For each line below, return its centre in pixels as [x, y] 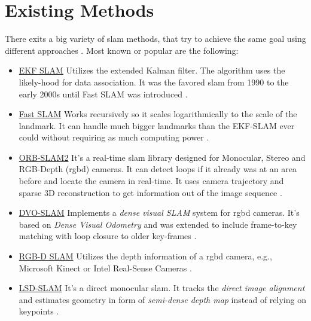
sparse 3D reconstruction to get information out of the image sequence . [150, 192]
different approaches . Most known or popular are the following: [122, 50]
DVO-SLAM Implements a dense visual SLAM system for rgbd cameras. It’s [159, 213]
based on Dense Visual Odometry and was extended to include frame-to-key [158, 224]
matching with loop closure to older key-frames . [108, 236]
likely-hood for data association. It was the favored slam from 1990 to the [154, 82]
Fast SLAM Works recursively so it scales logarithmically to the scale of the [158, 114]
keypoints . [39, 311]
